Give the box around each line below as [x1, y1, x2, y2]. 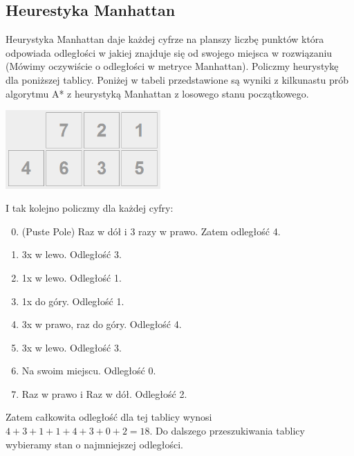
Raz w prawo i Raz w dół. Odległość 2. [21, 386, 187, 401]
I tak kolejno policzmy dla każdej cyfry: [6, 201, 174, 215]
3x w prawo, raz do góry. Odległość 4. [21, 317, 182, 331]
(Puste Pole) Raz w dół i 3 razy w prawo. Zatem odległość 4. [21, 224, 281, 238]
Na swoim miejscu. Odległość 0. [21, 363, 156, 378]
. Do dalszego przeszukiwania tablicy [149, 423, 305, 438]
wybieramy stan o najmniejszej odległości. [6, 437, 183, 451]
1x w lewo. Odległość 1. [21, 270, 122, 284]
